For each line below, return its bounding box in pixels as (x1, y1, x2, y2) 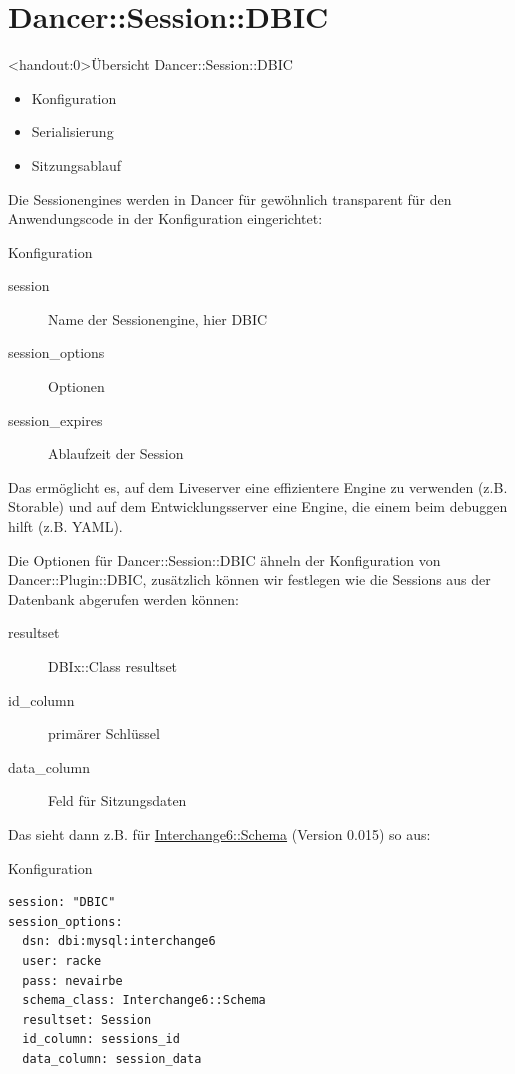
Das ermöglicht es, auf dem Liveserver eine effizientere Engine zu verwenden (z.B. (8, 476, 508, 497)
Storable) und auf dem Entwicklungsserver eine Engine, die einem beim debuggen (8, 496, 508, 517)
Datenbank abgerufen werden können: (8, 588, 239, 609)
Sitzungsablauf (31, 154, 121, 175)
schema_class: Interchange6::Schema (22, 993, 266, 1008)
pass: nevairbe (22, 973, 123, 988)
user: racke (22, 953, 102, 968)
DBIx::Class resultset (48, 656, 178, 676)
